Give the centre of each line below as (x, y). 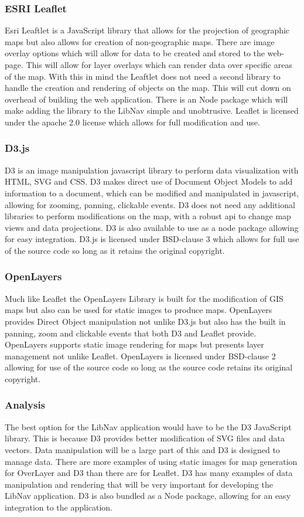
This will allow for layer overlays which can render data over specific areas (159, 64)
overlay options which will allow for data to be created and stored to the (135, 53)
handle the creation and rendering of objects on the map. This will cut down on (148, 88)
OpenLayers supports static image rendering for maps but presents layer (134, 344)
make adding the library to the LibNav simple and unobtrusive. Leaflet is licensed (152, 110)
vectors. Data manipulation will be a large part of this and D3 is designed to (142, 449)
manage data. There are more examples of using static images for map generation (151, 461)
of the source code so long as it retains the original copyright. (115, 250)
